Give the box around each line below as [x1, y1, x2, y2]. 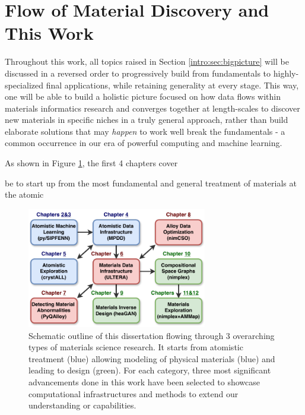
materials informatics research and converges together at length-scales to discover [5, 102, 300, 114]
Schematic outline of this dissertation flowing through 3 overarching [28, 329, 275, 341]
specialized [5, 78, 44, 91]
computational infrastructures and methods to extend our [28, 387, 239, 400]
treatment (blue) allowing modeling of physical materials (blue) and [28, 352, 275, 365]
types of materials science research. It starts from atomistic [28, 341, 243, 353]
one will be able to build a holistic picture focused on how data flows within [5, 90, 281, 103]
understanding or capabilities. [28, 399, 136, 411]
